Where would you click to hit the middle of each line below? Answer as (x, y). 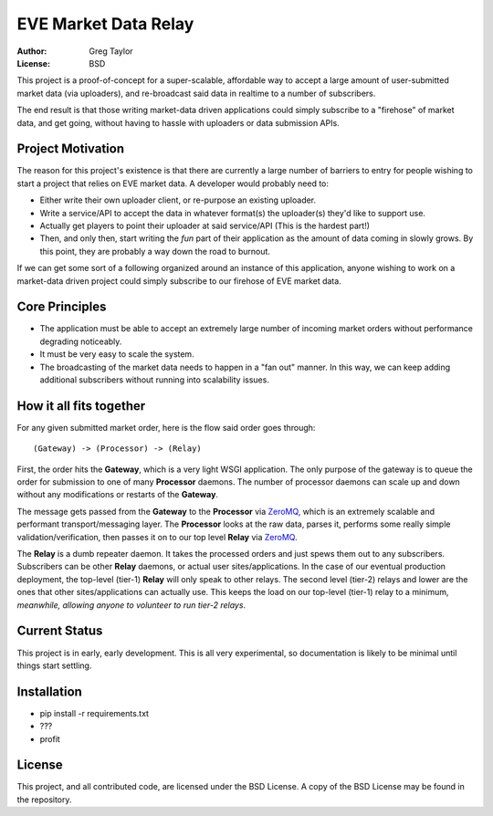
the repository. (44, 800)
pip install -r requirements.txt (94, 713)
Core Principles (62, 307)
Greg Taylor (111, 51)
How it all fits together (81, 406)
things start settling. (54, 665)
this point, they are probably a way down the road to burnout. (155, 251)
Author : (32, 51)
